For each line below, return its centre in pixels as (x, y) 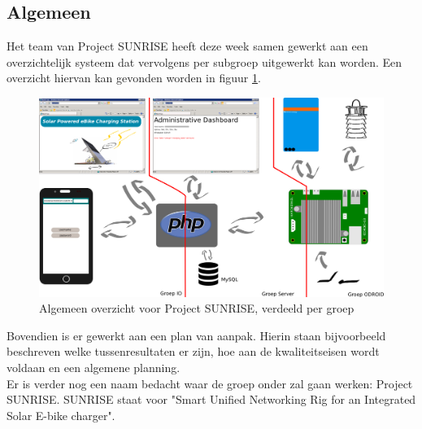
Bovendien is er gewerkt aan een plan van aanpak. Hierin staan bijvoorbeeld (196, 335)
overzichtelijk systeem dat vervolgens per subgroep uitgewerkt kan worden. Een (204, 61)
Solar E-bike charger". (61, 415)
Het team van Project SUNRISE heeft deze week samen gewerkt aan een (187, 46)
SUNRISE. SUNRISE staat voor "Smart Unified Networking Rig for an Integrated (211, 399)
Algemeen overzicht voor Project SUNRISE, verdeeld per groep (197, 308)
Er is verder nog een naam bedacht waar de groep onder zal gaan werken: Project (210, 383)
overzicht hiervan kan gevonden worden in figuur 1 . (134, 78)
